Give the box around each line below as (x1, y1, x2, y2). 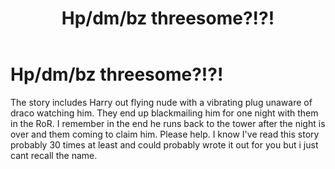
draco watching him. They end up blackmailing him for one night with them (10, 107, 319, 119)
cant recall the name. (10, 149, 98, 161)
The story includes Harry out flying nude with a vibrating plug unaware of (10, 96, 313, 108)
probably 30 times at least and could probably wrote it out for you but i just (10, 138, 319, 151)
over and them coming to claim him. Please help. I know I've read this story (10, 128, 320, 140)
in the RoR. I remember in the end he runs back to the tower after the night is (10, 117, 326, 129)
